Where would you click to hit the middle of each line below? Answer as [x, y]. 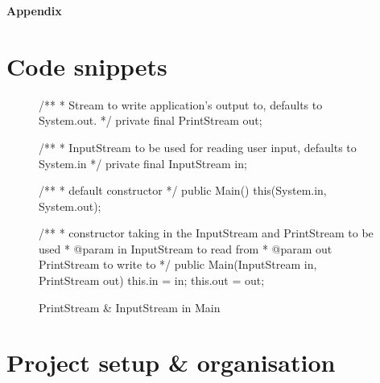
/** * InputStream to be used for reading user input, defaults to [198, 147]
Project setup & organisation [171, 362]
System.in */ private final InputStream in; [143, 163]
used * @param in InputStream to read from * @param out [186, 248]
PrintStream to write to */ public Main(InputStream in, [178, 264]
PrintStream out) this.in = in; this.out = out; [152, 280]
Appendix [34, 10]
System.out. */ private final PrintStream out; [151, 120]
